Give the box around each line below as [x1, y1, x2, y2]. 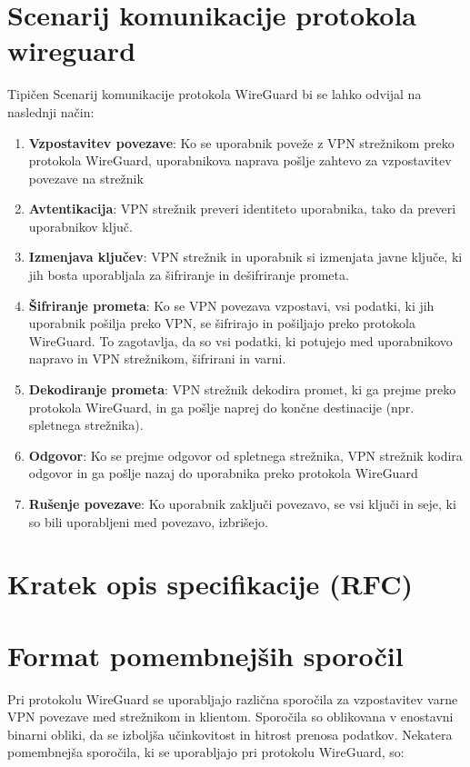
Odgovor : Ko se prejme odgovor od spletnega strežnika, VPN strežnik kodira [28, 445, 463, 464]
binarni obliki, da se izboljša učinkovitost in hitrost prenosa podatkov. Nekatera [7, 724, 453, 743]
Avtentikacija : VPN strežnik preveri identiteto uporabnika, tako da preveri [28, 199, 456, 218]
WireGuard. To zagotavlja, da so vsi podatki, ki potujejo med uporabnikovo [28, 331, 453, 350]
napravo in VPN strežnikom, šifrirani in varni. [28, 349, 286, 368]
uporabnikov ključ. [28, 216, 133, 235]
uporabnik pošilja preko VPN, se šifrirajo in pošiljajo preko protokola [28, 314, 415, 333]
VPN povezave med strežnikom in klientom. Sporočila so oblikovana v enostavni [7, 707, 454, 726]
